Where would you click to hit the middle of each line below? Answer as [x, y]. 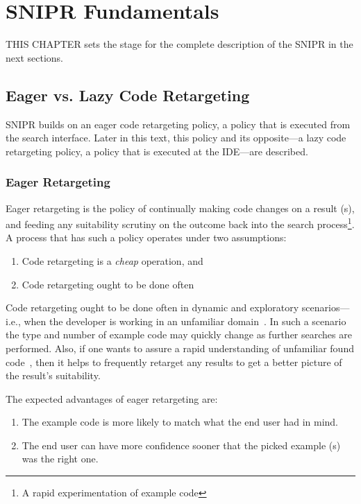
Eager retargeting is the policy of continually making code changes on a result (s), [180, 208]
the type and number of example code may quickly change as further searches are [179, 334]
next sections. [34, 57]
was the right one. [60, 459]
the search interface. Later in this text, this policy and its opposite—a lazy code [176, 138]
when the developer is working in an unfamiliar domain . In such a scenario [185, 321]
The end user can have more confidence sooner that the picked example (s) [181, 445]
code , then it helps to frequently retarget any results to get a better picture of [174, 362]
